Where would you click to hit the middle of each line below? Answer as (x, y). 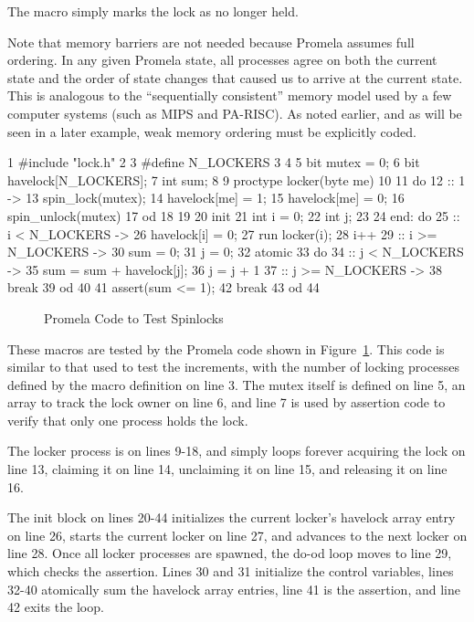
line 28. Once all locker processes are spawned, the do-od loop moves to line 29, (230, 553)
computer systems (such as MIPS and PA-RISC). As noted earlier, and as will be (235, 113)
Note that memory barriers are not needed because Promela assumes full (211, 42)
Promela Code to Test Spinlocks (134, 317)
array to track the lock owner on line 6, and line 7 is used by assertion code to (226, 402)
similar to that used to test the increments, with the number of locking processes (233, 367)
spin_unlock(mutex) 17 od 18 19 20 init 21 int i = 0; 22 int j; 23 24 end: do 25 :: (234, 215)
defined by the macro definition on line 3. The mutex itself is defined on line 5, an (237, 384)
